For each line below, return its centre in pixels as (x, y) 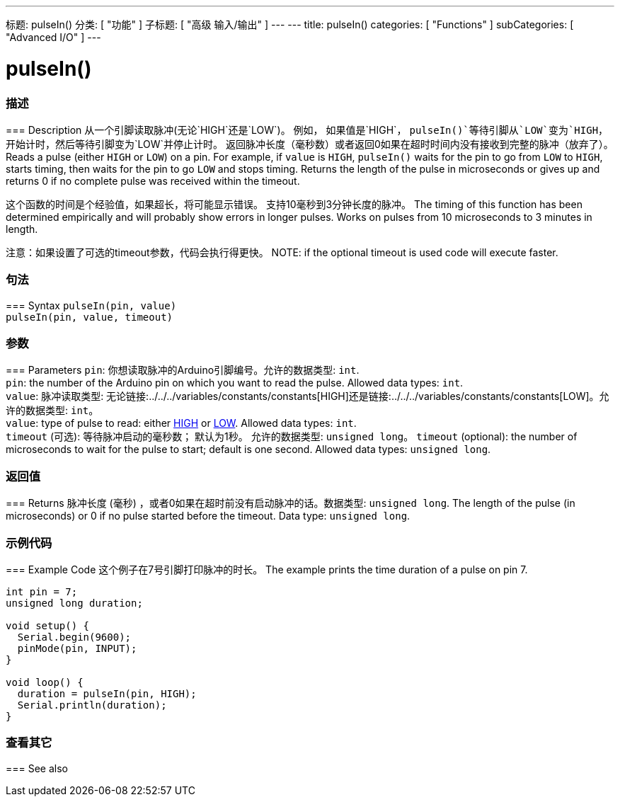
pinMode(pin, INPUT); (77, 648)
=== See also (37, 768)
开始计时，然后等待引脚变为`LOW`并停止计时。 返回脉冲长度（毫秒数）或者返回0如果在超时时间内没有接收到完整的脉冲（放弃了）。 (310, 144)
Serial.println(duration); (92, 705)
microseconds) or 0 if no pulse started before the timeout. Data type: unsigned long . (208, 516)
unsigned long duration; (74, 603)
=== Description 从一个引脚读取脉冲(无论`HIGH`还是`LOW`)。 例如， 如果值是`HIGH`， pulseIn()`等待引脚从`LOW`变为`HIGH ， (307, 130)
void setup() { (48, 625)
